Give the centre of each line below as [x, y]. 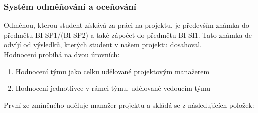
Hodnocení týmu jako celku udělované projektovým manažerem [113, 71]
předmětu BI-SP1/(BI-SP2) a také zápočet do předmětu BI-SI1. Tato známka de [128, 35]
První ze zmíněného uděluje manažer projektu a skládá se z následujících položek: [129, 104]
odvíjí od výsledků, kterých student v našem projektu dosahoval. [103, 45]
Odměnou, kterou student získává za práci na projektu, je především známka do [127, 25]
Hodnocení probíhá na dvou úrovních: [62, 54]
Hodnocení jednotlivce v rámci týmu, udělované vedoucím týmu [113, 88]
